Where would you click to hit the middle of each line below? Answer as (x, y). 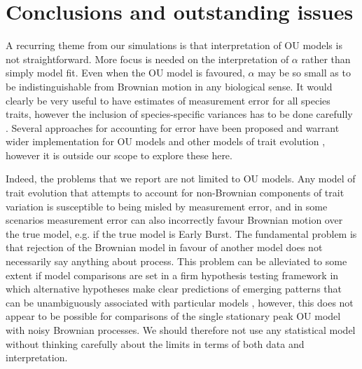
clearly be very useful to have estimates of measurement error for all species (168, 100)
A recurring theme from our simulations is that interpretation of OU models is (174, 45)
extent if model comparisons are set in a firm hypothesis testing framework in (172, 275)
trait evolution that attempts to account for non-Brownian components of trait (175, 193)
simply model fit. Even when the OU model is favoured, (125, 73)
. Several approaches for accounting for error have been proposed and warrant (173, 127)
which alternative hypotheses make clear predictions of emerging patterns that (174, 289)
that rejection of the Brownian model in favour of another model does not (164, 247)
